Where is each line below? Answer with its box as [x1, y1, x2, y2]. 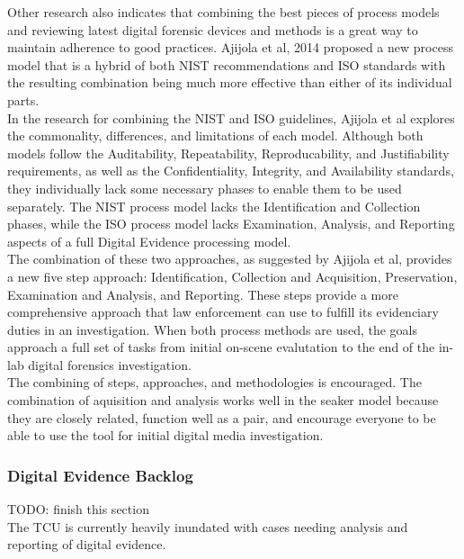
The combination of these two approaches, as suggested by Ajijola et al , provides [7, 249, 452, 268]
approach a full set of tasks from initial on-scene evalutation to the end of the [7, 338, 435, 356]
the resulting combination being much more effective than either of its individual [7, 73, 452, 92]
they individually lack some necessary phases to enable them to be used [7, 178, 402, 197]
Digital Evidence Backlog [7, 464, 193, 486]
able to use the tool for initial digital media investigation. [7, 426, 324, 445]
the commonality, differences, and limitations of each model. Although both [7, 126, 424, 145]
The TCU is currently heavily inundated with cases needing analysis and [7, 517, 408, 536]
